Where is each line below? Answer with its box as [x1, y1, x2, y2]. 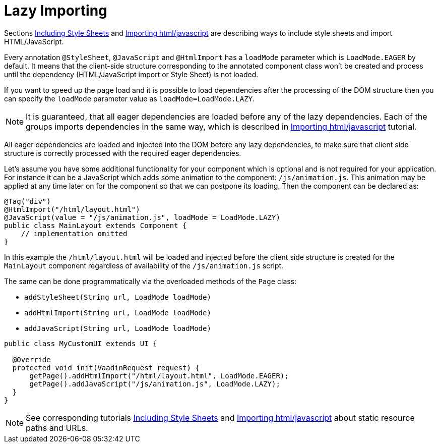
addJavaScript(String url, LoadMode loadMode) [24, 324, 211, 332]
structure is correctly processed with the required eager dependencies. [4, 148, 241, 157]
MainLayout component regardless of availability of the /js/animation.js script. [4, 261, 284, 270]
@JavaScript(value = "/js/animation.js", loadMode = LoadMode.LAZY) [4, 213, 280, 221]
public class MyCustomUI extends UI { [4, 339, 157, 348]
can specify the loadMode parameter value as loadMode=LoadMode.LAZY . [4, 94, 255, 103]
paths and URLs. [26, 422, 88, 433]
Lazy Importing [4, 2, 107, 19]
